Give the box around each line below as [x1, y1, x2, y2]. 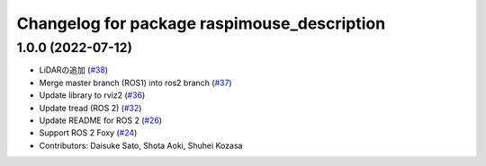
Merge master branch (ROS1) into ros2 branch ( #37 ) [39, 77, 233, 88]
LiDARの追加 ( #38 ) [39, 65, 108, 75]
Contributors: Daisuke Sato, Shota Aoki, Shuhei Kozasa [39, 140, 243, 151]
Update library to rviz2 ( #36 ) [39, 90, 146, 100]
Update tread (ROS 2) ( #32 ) [39, 102, 142, 113]
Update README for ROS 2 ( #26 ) [39, 115, 162, 126]
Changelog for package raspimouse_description [16, 13, 386, 33]
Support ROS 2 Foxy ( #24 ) [39, 127, 138, 138]
